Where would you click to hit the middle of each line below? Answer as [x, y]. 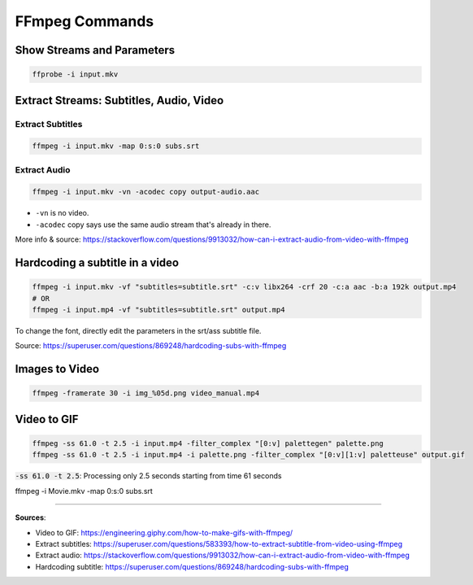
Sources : [30, 517]
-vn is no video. [62, 213]
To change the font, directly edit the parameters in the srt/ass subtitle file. [138, 330]
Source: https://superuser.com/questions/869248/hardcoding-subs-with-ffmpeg [151, 346]
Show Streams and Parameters [95, 50]
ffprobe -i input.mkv [75, 74]
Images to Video [57, 369]
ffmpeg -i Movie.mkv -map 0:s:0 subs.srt [84, 491]
